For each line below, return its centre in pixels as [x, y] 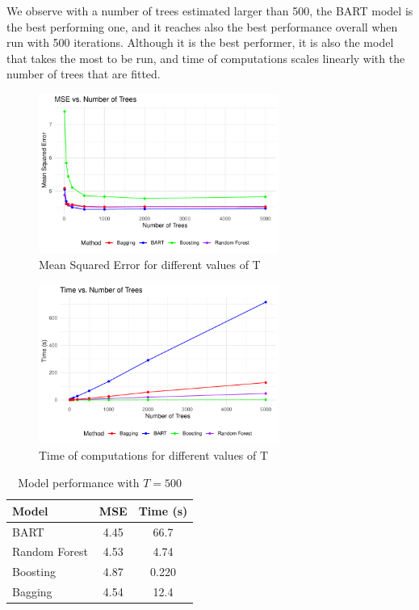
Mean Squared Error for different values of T [150, 265]
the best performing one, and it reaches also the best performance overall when [202, 26]
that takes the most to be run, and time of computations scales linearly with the [206, 58]
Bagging [32, 592]
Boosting [34, 572]
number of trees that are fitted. [84, 74]
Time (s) [163, 510]
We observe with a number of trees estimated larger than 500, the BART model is [210, 11]
